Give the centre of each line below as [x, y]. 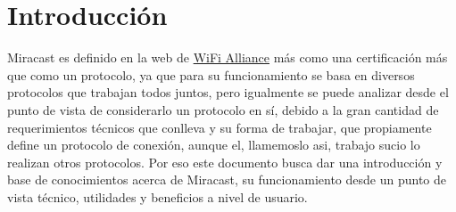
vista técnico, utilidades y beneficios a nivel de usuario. [158, 196]
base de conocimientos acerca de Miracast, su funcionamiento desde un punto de [227, 179]
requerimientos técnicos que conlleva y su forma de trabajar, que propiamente [220, 127]
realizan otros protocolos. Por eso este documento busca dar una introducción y [225, 162]
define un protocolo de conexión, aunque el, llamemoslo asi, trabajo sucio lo [214, 145]
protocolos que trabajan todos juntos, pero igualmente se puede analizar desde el [228, 92]
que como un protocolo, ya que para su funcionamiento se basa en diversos [211, 74]
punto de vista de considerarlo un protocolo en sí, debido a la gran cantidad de [223, 109]
